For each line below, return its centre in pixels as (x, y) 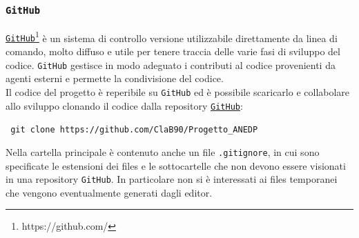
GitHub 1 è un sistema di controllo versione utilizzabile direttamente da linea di (172, 37)
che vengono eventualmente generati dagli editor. (109, 192)
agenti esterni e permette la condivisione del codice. (115, 78)
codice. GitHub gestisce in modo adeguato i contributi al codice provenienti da (171, 65)
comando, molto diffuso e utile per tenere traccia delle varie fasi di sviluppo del (173, 51)
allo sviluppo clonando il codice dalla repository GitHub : (124, 105)
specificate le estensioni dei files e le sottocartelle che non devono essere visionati (176, 165)
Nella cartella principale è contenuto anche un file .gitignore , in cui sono (163, 151)
